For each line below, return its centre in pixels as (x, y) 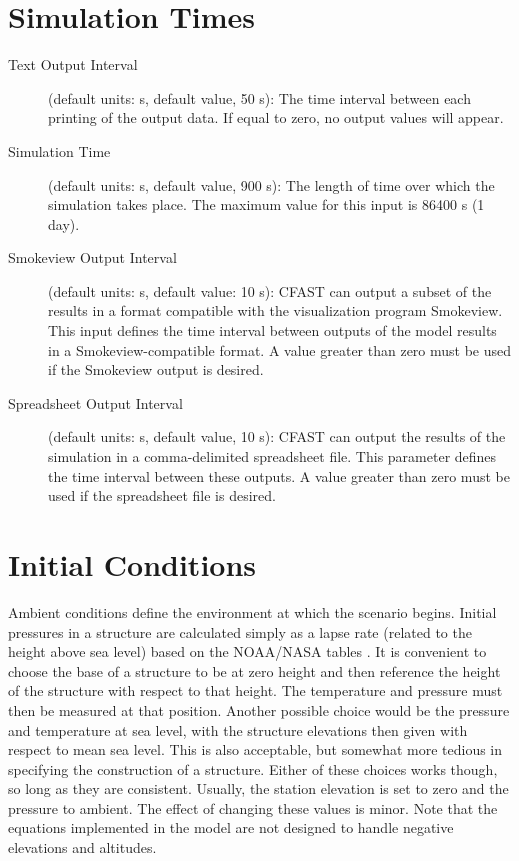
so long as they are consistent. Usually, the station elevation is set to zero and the (258, 788)
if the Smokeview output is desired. (156, 369)
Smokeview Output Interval (92, 257)
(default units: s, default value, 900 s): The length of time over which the (271, 184)
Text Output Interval (73, 64)
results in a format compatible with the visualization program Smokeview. (275, 310)
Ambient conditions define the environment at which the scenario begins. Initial (252, 611)
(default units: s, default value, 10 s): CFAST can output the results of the (277, 436)
